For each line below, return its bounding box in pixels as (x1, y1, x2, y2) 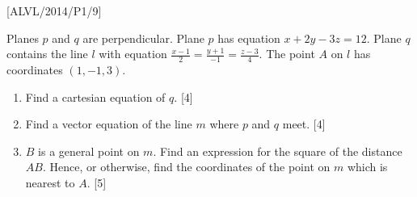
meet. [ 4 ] (282, 115, 326, 132)
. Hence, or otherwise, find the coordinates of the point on (42, 158, 331, 175)
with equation (99, 45, 167, 62)
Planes (6, 29, 39, 46)
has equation (217, 29, 280, 46)
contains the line (6, 45, 88, 62)
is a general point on (38, 142, 140, 159)
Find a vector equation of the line (25, 115, 192, 132)
